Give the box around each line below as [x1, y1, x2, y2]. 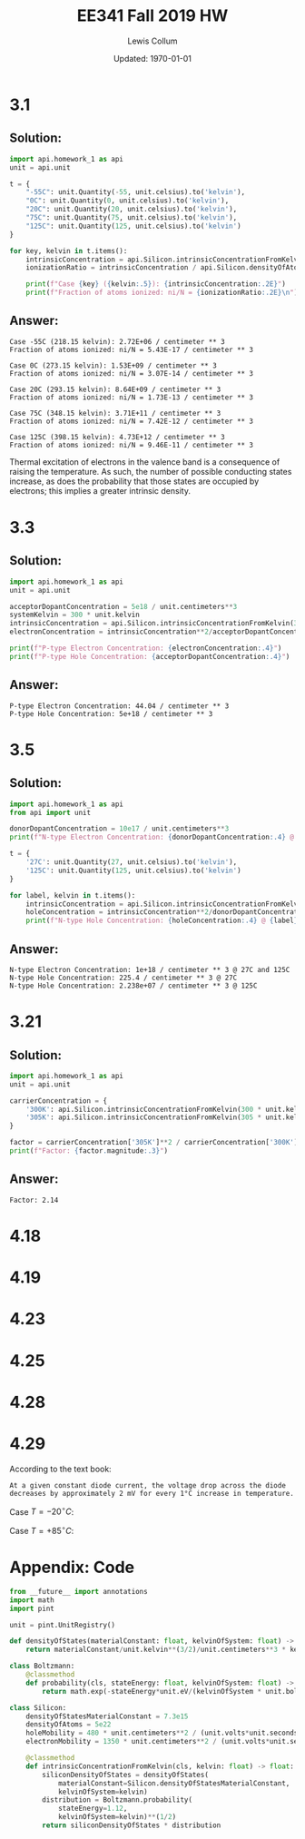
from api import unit [9, 808, 92, 817]
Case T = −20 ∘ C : [9, 1504, 74, 1517]
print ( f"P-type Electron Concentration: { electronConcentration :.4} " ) [9, 644, 282, 654]
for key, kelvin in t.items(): [9, 246, 128, 255]
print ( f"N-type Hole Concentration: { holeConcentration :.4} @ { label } [25, 916, 299, 926]
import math [9, 1595, 54, 1605]
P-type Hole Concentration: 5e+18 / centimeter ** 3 [9, 709, 213, 718]
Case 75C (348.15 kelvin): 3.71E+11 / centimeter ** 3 [9, 408, 221, 418]
